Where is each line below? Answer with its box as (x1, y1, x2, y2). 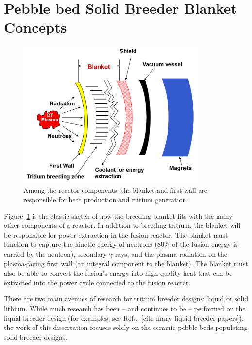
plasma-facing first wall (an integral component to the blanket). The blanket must (4, 258, 248, 268)
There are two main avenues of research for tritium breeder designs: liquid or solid (4, 293, 249, 304)
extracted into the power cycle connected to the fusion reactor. (4, 277, 191, 287)
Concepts (4, 17, 67, 37)
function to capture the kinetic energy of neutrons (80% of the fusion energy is (4, 239, 238, 249)
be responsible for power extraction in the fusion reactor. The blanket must (4, 229, 228, 240)
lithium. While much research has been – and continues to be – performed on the (4, 303, 246, 313)
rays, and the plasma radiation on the (115, 249, 228, 259)
